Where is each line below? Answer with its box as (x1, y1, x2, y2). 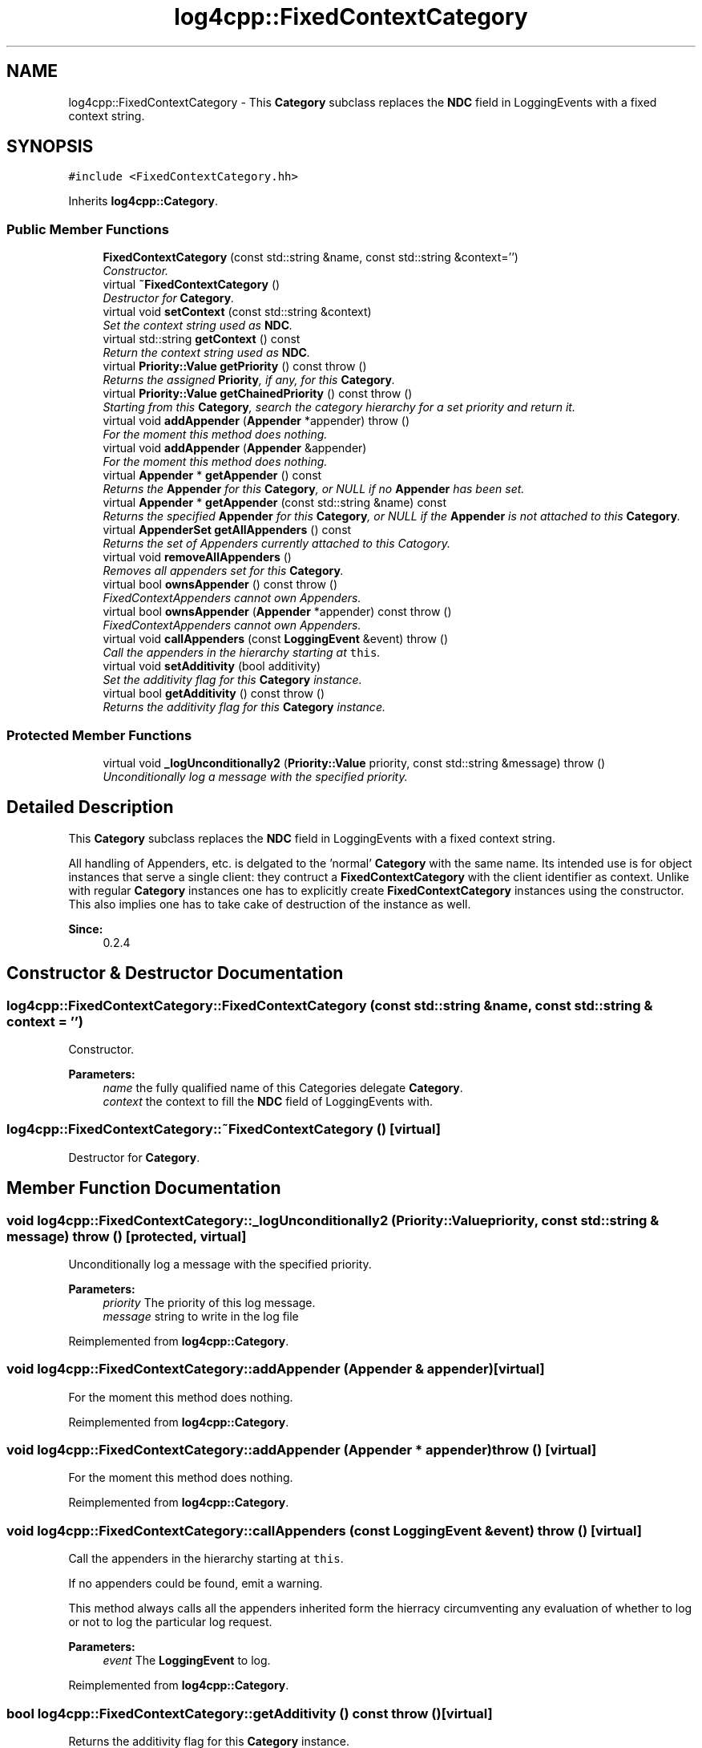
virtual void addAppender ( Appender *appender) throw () (103, 414, 410, 428)
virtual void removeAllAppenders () (103, 550, 292, 564)
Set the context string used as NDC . (103, 318, 293, 333)
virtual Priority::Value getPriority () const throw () (103, 359, 367, 374)
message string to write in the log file (103, 1309, 299, 1323)
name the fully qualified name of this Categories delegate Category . (103, 1081, 463, 1095)
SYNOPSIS (6, 136, 94, 157)
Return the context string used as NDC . (103, 346, 310, 360)
